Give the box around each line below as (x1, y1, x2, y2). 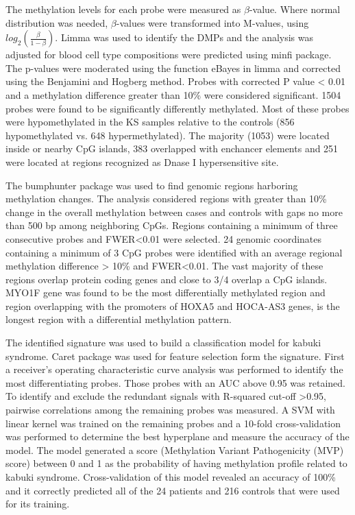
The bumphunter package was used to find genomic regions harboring (5, 178, 298, 192)
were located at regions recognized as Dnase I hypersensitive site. (5, 154, 279, 169)
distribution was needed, (5, 15, 108, 29)
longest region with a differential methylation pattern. (5, 312, 232, 326)
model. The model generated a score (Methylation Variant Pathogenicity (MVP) (5, 442, 344, 457)
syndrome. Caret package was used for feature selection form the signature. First (5, 348, 345, 363)
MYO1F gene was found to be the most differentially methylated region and (5, 285, 326, 300)
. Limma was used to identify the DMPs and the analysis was (55, 30, 314, 45)
